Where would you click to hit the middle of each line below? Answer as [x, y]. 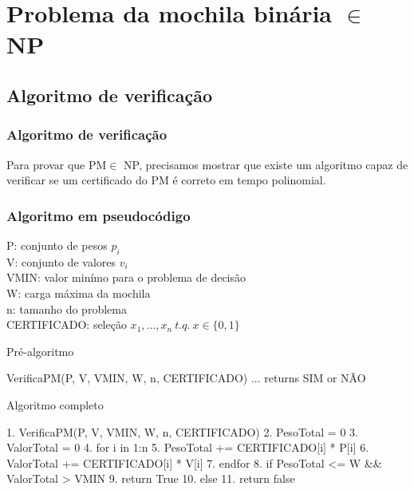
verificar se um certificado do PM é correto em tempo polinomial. [166, 180]
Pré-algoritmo [40, 351]
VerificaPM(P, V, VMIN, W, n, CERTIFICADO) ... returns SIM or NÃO [186, 378]
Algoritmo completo [55, 404]
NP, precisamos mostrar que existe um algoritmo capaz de [266, 164]
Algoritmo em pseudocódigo [99, 215]
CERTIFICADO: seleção [67, 324]
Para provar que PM [57, 164]
